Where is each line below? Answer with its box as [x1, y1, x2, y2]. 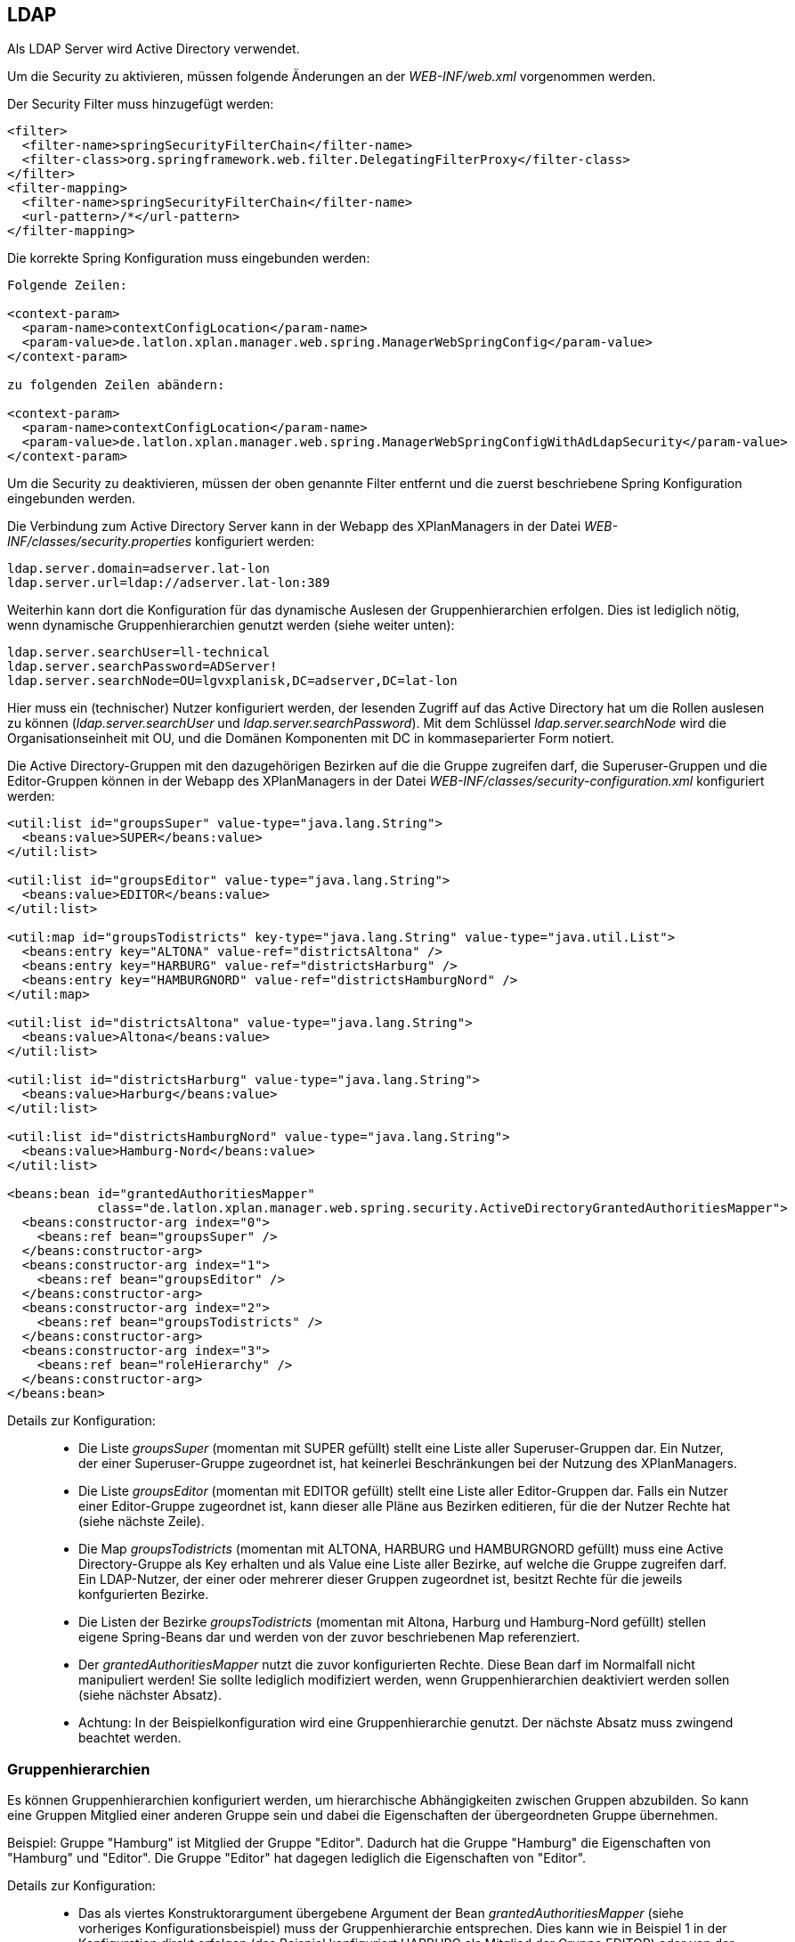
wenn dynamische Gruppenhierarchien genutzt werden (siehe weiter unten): [7, 617, 455, 633]
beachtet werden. [78, 1730, 182, 1746]
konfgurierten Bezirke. [78, 1587, 209, 1603]
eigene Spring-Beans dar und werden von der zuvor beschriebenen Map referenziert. [78, 1629, 580, 1645]
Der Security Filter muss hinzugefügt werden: [7, 96, 274, 112]
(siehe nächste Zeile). [78, 1514, 205, 1530]
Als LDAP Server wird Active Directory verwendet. [7, 41, 300, 57]
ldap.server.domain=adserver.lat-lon [7, 561, 271, 576]
